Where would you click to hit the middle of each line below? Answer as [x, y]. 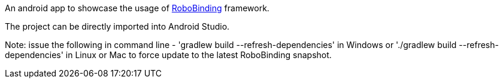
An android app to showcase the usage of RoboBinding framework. [137, 8]
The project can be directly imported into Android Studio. [117, 26]
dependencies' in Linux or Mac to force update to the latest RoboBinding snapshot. [168, 55]
